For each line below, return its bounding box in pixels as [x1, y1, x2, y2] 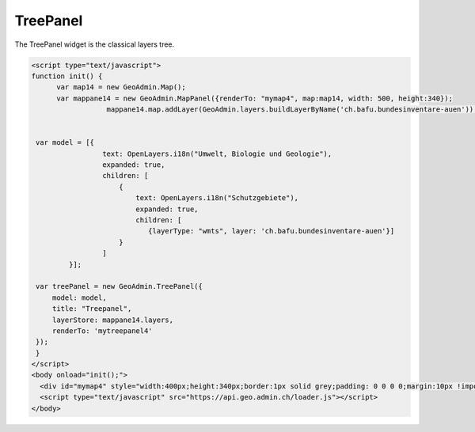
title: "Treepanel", [51, 305, 132, 313]
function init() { [31, 71, 103, 81]
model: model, [51, 293, 107, 302]
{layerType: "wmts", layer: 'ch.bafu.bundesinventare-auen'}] [147, 226, 395, 236]
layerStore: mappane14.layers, [51, 315, 174, 324]
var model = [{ [36, 138, 95, 147]
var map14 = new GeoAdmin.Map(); [56, 83, 186, 92]
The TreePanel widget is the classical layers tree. [14, 40, 175, 49]
